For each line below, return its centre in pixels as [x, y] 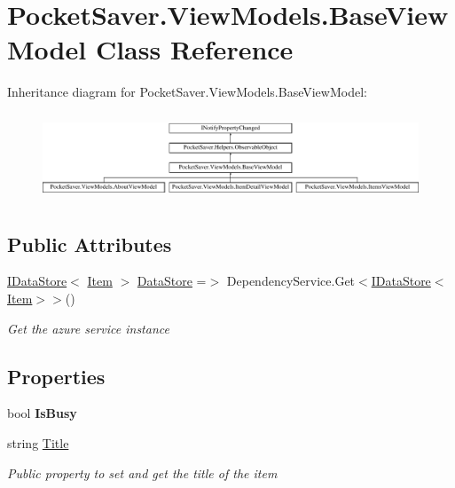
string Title [38, 442]
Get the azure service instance [88, 328]
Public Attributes [90, 244]
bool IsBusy [42, 413]
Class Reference [194, 49]
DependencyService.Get [291, 281]
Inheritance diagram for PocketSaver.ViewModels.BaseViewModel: [187, 92]
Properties [56, 376]
